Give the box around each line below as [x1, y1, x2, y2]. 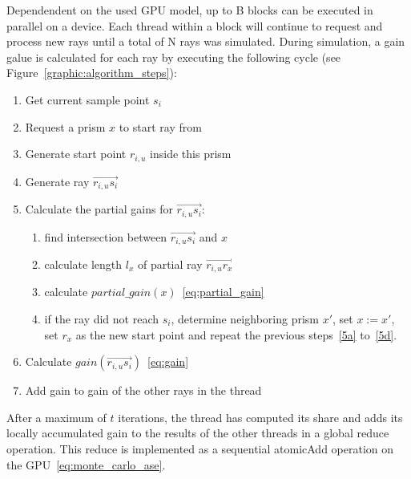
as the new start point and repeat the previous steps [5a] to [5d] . [75, 326, 397, 343]
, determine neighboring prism [171, 311, 319, 327]
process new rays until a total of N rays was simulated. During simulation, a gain [6, 33, 405, 50]
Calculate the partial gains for [25, 201, 173, 217]
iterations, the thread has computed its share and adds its [118, 408, 403, 425]
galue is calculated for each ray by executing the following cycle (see [6, 48, 341, 65]
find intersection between [44, 228, 167, 245]
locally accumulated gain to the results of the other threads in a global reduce [6, 424, 389, 441]
